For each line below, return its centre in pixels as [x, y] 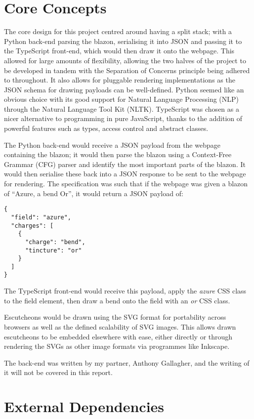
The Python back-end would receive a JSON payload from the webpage [112, 145]
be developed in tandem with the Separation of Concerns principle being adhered [127, 70]
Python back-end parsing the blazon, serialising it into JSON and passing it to [123, 41]
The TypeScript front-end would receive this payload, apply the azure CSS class [125, 291]
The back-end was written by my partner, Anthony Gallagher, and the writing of [127, 362]
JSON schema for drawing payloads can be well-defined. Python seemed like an [124, 89]
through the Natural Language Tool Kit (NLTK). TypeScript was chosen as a [122, 108]
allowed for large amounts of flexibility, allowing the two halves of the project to [125, 60]
